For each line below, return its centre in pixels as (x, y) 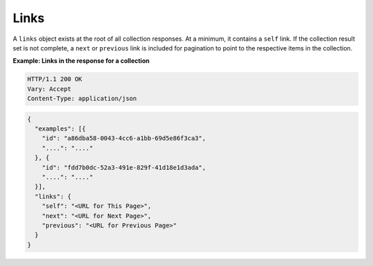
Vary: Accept (49, 89)
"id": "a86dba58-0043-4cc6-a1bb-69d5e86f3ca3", (124, 139)
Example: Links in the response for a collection (81, 61)
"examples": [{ (60, 129)
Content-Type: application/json (82, 99)
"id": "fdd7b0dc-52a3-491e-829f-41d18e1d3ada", (124, 167)
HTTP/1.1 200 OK (55, 79)
